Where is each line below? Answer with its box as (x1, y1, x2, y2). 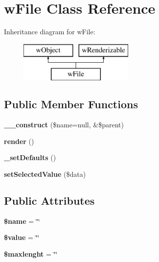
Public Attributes (4, 192, 95, 208)
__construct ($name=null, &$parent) (4, 119, 124, 130)
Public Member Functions (4, 96, 138, 112)
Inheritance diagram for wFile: (4, 26, 95, 37)
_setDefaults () (4, 152, 56, 163)
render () (4, 136, 34, 146)
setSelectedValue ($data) (4, 168, 86, 179)
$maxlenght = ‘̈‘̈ (4, 248, 58, 259)
